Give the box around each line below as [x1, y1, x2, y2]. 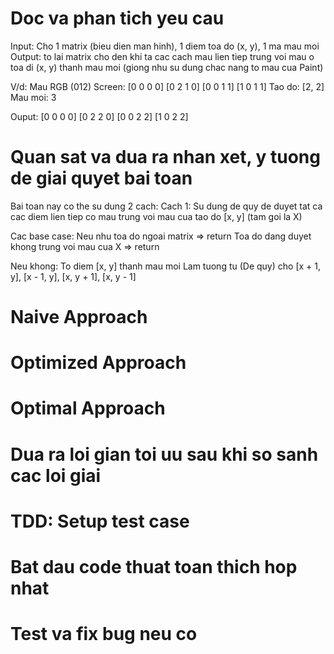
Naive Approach [10, 306, 148, 329]
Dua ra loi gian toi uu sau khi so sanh [10, 443, 319, 466]
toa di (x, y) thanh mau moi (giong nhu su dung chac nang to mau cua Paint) [10, 61, 324, 73]
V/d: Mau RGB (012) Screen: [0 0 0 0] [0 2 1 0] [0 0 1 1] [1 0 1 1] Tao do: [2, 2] [10, 80, 325, 92]
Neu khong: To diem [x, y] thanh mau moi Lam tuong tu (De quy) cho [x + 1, [10, 260, 321, 272]
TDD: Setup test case [10, 510, 190, 532]
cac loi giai [10, 464, 102, 487]
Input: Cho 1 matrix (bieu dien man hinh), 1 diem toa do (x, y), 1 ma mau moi [10, 40, 320, 52]
